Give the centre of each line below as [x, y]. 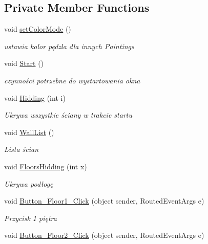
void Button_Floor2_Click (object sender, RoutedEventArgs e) [104, 235]
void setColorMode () [38, 29]
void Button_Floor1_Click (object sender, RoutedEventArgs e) [104, 201]
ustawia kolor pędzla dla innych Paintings [69, 46]
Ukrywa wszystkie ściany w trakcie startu [68, 115]
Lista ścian [22, 149]
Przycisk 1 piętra [30, 218]
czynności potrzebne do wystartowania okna [72, 80]
